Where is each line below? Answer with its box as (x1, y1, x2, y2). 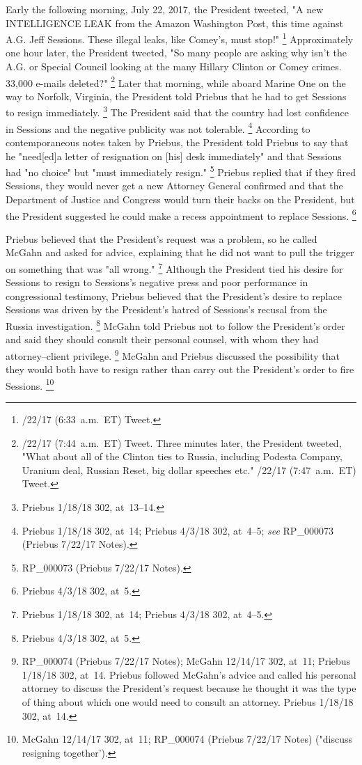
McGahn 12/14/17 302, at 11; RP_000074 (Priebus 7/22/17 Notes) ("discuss (22, 732, 352, 746)
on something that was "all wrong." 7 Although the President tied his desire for (6, 260, 343, 276)
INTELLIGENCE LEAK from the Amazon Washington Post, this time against (6, 15, 344, 30)
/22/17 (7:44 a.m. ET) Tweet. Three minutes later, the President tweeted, (22, 435, 342, 450)
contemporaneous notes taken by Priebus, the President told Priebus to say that (6, 134, 349, 149)
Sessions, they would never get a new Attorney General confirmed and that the (6, 178, 343, 193)
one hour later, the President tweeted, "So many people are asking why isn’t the (6, 45, 347, 60)
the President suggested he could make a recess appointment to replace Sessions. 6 (6, 206, 356, 223)
